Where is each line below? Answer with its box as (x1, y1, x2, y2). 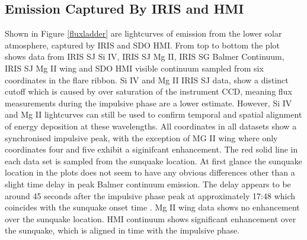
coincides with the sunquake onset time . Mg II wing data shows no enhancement (5, 201, 300, 213)
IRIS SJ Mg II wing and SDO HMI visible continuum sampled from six (5, 61, 264, 74)
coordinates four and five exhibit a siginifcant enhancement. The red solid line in (5, 143, 298, 155)
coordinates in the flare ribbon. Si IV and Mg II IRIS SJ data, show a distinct (5, 73, 289, 86)
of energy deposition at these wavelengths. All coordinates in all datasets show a (5, 119, 297, 132)
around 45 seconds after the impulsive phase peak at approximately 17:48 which (5, 189, 296, 202)
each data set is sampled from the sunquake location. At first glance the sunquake (5, 154, 302, 167)
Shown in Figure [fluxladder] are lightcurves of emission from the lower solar (5, 27, 282, 40)
